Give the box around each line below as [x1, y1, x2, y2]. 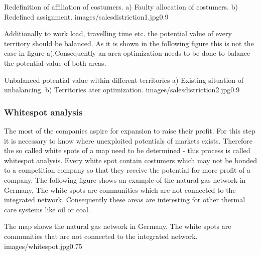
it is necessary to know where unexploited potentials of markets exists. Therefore [4, 135, 252, 146]
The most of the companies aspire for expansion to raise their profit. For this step [4, 125, 255, 136]
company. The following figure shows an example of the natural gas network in [4, 174, 246, 185]
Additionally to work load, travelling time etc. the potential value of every [4, 28, 232, 39]
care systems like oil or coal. [4, 204, 90, 214]
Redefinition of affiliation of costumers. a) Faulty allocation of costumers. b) [4, 2, 238, 12]
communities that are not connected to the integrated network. [4, 230, 198, 241]
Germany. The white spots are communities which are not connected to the [4, 184, 236, 195]
